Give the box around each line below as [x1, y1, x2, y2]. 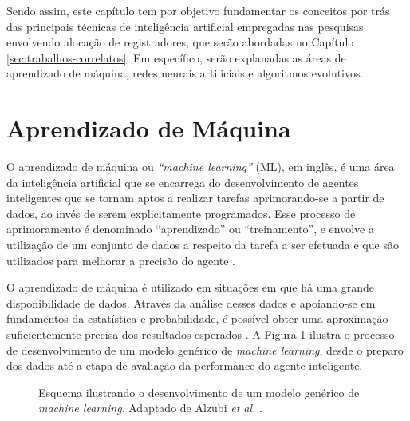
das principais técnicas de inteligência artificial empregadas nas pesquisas [6, 18, 364, 34]
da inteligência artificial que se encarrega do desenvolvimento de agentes [6, 173, 359, 190]
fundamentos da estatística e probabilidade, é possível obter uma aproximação [6, 310, 388, 327]
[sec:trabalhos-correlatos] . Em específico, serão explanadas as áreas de [6, 49, 346, 66]
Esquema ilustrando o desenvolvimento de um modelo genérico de [38, 383, 360, 400]
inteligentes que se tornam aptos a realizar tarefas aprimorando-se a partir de [6, 189, 384, 206]
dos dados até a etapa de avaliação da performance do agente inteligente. [6, 357, 363, 374]
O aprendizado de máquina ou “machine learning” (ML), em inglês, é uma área [6, 158, 395, 175]
